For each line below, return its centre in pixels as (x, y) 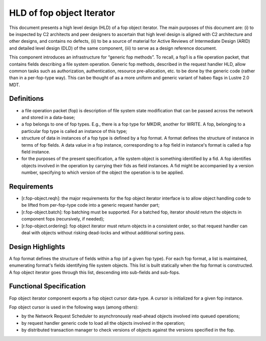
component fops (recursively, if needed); (63, 219)
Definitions (26, 99)
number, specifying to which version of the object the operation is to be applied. (103, 173)
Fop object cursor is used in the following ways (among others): (74, 307)
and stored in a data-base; (48, 117)
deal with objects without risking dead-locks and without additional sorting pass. (103, 232)
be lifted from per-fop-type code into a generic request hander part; (91, 205)
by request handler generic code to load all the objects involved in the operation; (103, 323)
